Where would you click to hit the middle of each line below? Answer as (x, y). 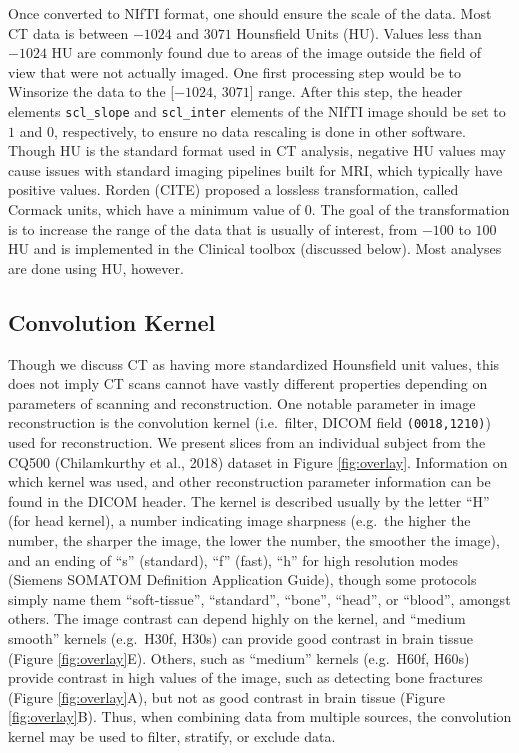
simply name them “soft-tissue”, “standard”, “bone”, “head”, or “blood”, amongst (259, 598)
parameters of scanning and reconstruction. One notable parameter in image (242, 402)
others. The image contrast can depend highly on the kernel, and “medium (237, 618)
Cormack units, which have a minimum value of (154, 209)
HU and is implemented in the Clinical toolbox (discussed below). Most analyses (255, 248)
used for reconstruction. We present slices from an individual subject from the (247, 442)
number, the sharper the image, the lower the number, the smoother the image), (254, 539)
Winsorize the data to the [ (91, 91)
